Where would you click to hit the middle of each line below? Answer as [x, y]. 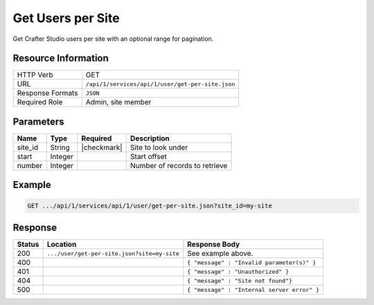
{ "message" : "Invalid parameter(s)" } [252, 262]
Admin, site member [118, 102]
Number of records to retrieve [179, 165]
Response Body [214, 244]
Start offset [149, 156]
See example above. [220, 254]
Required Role [40, 102]
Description [150, 138]
